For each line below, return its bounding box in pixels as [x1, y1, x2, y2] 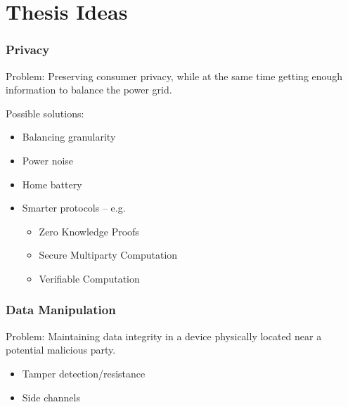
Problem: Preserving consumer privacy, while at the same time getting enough [6, 68, 343, 83]
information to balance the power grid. [6, 82, 172, 97]
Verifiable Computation [39, 271, 140, 285]
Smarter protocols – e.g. [22, 200, 126, 215]
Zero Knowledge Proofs [39, 224, 139, 238]
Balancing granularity [22, 129, 116, 144]
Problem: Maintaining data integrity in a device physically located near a [6, 328, 322, 343]
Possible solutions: [6, 105, 84, 120]
